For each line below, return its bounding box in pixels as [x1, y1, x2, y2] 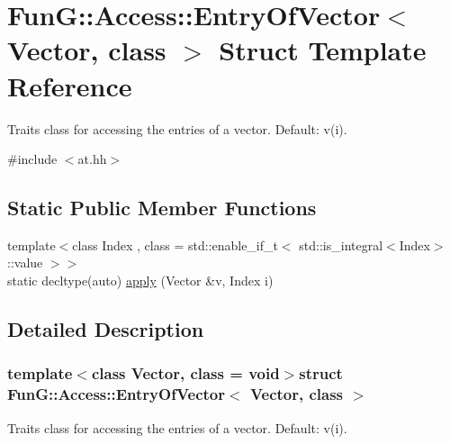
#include [7, 150, 58, 168]
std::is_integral [299, 235, 383, 254]
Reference [7, 67, 132, 104]
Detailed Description [7, 315, 204, 343]
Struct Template [219, 32, 427, 68]
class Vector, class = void [91, 362, 280, 385]
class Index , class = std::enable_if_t [72, 235, 278, 254]
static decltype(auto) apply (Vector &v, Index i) [7, 271, 274, 290]
